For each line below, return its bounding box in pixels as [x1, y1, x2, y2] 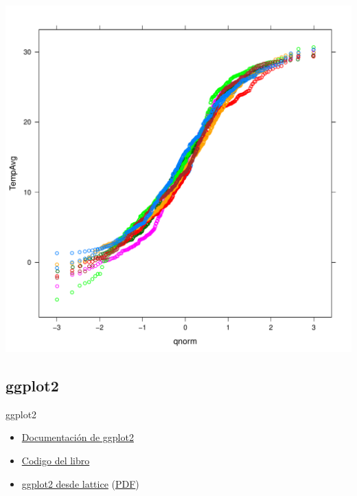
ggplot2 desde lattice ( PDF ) [21, 476, 139, 490]
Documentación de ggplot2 [21, 430, 134, 444]
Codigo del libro [21, 453, 90, 467]
